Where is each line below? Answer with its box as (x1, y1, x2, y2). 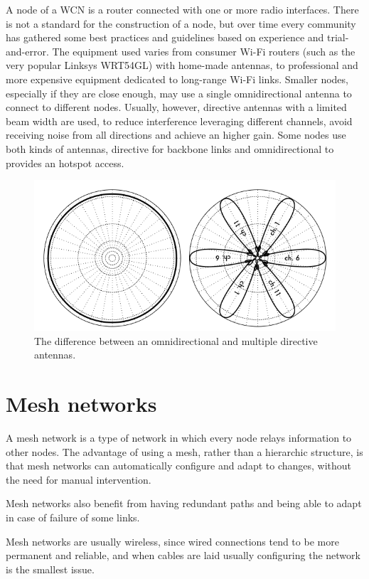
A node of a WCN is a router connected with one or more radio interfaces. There (6, 2, 359, 16)
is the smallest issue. (6, 561, 95, 576)
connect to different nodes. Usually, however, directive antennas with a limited (6, 100, 347, 115)
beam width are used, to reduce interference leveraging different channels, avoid (6, 113, 353, 128)
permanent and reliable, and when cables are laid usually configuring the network (6, 548, 360, 563)
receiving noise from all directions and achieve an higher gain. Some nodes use (6, 127, 346, 142)
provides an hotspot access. (6, 155, 124, 170)
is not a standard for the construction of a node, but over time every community (6, 16, 356, 31)
